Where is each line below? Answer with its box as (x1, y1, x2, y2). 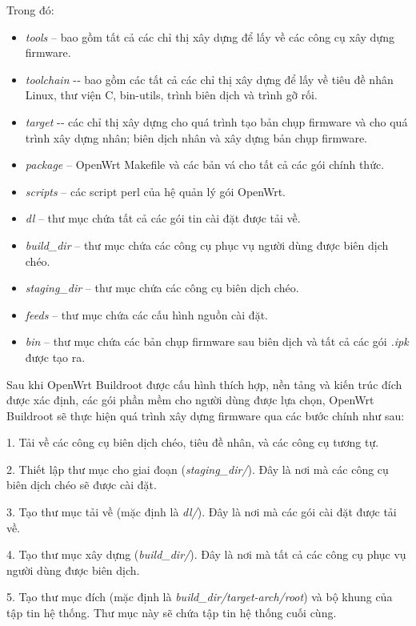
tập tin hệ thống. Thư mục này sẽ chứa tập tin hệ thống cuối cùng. (6, 604, 337, 621)
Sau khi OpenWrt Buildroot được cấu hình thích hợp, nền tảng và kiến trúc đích (6, 375, 402, 392)
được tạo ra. (25, 348, 86, 365)
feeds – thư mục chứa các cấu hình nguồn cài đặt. (25, 306, 268, 323)
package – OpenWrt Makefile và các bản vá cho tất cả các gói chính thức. (25, 156, 385, 173)
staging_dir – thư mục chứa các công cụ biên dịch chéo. (25, 279, 299, 296)
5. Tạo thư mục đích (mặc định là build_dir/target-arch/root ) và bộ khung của (6, 588, 393, 605)
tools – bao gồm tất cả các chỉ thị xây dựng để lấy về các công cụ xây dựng (25, 28, 394, 45)
